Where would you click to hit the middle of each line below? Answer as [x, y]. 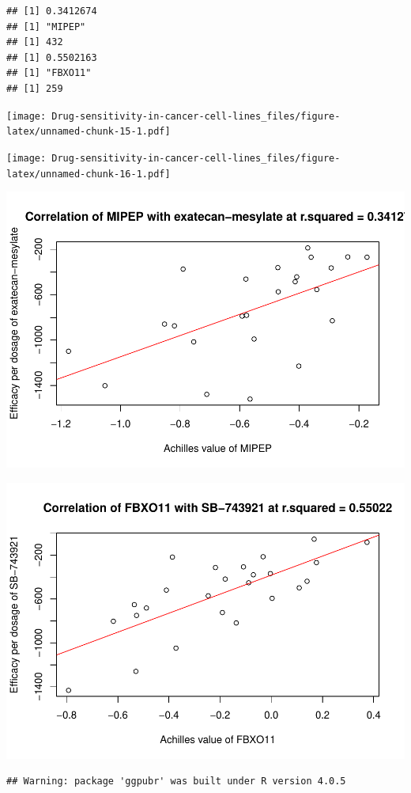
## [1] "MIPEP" [46, 27]
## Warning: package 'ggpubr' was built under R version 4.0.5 [176, 782]
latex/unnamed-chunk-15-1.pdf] [89, 132]
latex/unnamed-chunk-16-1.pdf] [89, 174]
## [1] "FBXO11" [49, 73]
